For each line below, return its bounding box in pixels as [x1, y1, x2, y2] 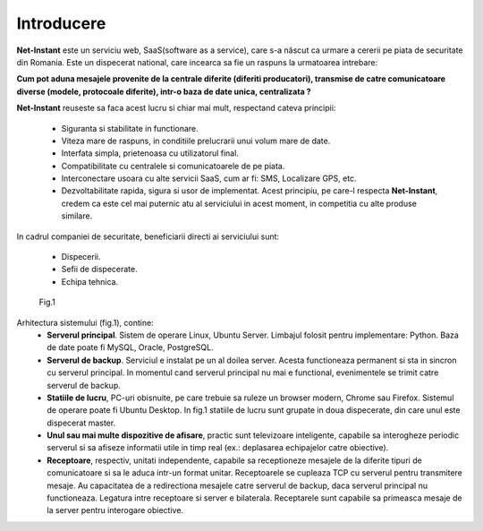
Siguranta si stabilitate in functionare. [61, 123, 199, 133]
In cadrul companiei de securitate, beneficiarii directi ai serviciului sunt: [16, 231, 280, 242]
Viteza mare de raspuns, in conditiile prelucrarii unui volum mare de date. [61, 135, 331, 146]
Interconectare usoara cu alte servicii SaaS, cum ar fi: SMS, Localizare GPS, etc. [61, 173, 357, 184]
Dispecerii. [61, 252, 101, 262]
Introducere [16, 13, 106, 33]
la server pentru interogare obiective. [47, 505, 183, 516]
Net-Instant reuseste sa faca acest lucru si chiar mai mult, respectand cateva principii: [16, 103, 336, 114]
